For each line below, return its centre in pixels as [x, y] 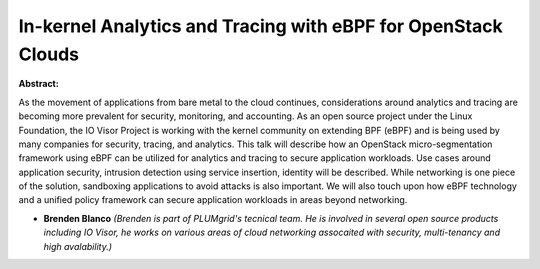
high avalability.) [78, 246]
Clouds [49, 54]
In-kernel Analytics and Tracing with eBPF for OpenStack [261, 26]
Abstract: [38, 84]
